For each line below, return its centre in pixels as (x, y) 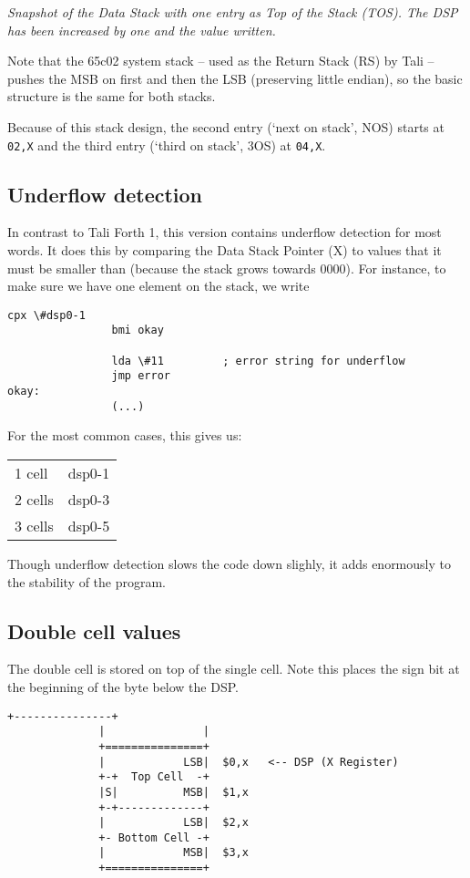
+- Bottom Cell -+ (154, 837)
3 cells (34, 525)
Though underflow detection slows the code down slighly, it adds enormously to (229, 563)
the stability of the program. (87, 581)
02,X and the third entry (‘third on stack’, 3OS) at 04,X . (167, 145)
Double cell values (94, 630)
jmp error (141, 376)
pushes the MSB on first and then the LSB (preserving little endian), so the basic (235, 78)
